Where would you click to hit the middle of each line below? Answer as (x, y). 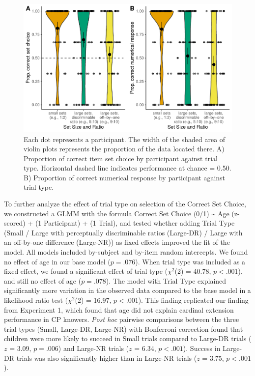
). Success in (202, 348)
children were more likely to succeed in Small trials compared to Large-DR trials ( (128, 338)
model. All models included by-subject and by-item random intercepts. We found (126, 252)
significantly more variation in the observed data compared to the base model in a (127, 290)
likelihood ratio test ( (36, 300)
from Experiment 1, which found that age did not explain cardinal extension (119, 309)
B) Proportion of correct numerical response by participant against (125, 177)
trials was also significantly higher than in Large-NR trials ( (107, 358)
